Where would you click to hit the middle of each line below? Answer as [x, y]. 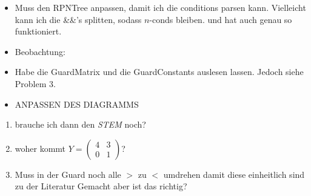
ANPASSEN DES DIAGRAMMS [77, 104]
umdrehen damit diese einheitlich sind [234, 174]
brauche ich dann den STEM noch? [80, 124]
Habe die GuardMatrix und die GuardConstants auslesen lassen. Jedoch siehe [159, 72]
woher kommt [40, 148]
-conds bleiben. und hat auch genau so [221, 19]
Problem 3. [35, 83]
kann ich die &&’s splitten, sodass [78, 19]
